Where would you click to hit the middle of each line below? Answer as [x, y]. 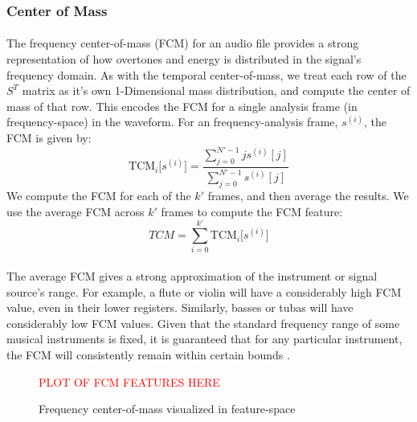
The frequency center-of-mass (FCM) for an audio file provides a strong [183, 43]
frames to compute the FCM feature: [252, 211]
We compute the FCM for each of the [99, 196]
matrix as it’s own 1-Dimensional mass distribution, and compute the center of [216, 90]
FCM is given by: [49, 137]
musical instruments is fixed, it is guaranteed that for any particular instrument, [204, 339]
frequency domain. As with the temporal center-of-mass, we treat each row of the [206, 74]
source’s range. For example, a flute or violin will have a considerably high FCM [204, 291]
